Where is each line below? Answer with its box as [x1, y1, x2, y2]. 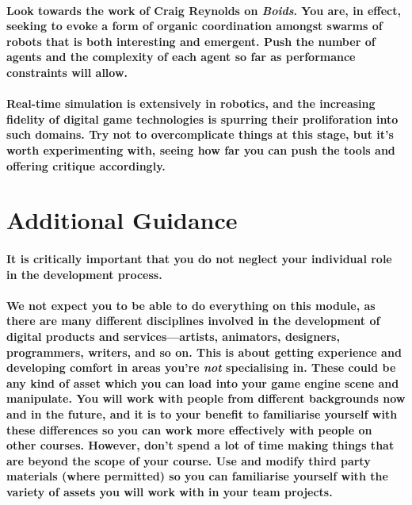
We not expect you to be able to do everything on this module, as [6, 296, 376, 313]
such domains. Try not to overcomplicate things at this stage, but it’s [6, 126, 394, 143]
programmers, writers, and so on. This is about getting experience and [6, 343, 402, 360]
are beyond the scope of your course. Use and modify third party [6, 452, 371, 469]
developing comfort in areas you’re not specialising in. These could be [6, 359, 396, 376]
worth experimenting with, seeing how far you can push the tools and [6, 141, 395, 158]
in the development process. [6, 266, 162, 282]
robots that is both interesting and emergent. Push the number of [6, 33, 376, 49]
